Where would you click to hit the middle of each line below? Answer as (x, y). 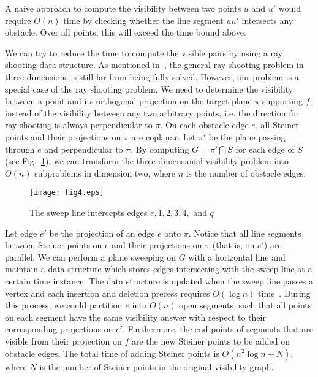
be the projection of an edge (102, 233)
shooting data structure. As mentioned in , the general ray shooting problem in (154, 65)
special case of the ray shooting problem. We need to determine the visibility (149, 89)
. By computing (160, 149)
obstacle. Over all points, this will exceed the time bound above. (126, 32)
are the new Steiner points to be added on (210, 341)
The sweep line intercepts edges (89, 212)
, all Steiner (277, 125)
